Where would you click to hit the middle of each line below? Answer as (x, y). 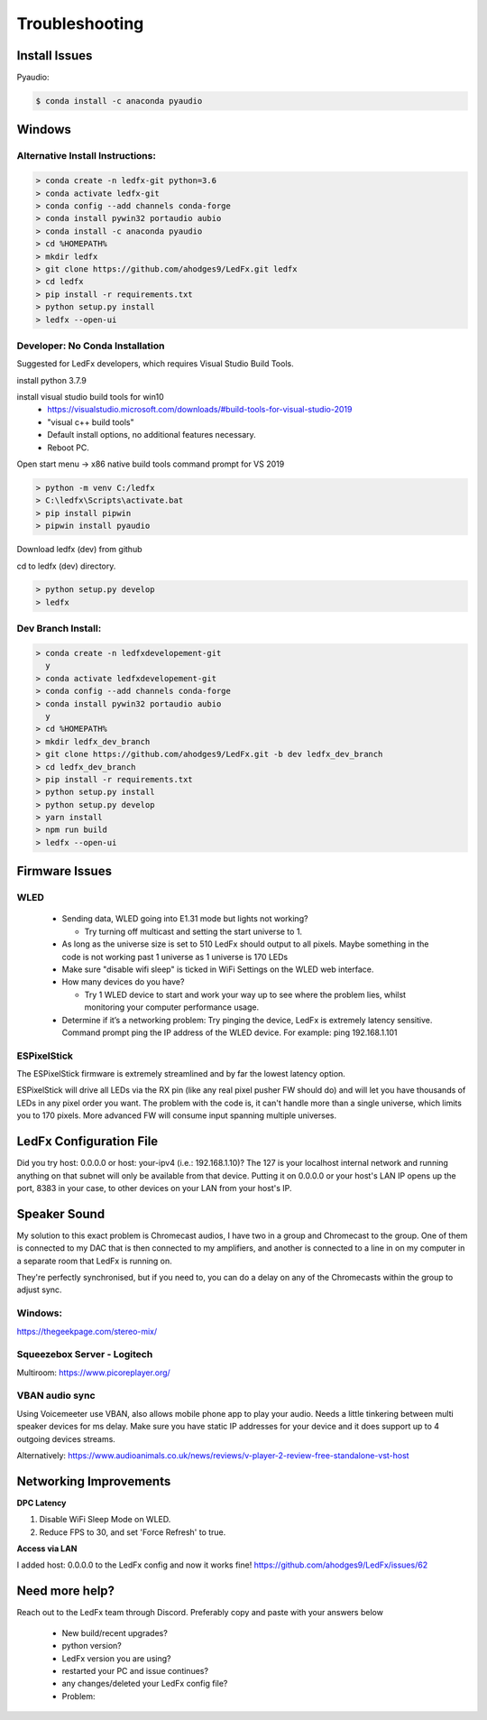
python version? (92, 1646)
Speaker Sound (61, 1214)
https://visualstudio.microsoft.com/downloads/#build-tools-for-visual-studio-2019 (200, 410)
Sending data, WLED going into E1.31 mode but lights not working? (185, 919)
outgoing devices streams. (66, 1438)
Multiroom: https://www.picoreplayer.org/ (93, 1373)
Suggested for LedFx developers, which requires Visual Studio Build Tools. (155, 364)
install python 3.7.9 (52, 380)
